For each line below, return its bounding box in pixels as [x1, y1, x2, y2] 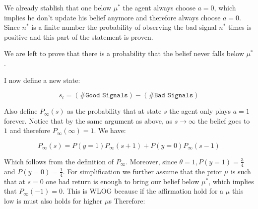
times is [228, 22, 252, 32]
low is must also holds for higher [4, 195, 103, 206]
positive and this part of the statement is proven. [4, 31, 153, 42]
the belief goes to [197, 115, 250, 126]
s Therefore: [109, 195, 145, 206]
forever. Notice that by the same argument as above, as [4, 115, 173, 126]
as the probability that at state [67, 106, 162, 116]
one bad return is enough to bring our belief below [46, 176, 199, 186]
